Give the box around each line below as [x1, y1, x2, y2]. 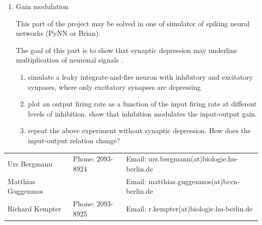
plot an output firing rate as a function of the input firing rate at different [28, 98, 257, 109]
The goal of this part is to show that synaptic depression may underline [16, 44, 237, 55]
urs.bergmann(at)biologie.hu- [148, 153, 238, 164]
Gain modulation [16, 1, 69, 11]
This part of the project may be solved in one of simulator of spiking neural [16, 18, 250, 28]
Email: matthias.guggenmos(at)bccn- [126, 176, 240, 186]
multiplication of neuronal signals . [16, 54, 123, 65]
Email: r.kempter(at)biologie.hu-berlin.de [126, 203, 253, 213]
